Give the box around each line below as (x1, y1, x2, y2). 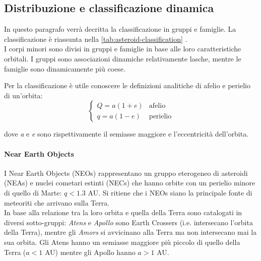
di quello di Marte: (4, 187, 62, 198)
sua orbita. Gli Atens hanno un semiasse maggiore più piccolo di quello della (4, 236, 240, 247)
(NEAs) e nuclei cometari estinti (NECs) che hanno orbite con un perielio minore (4, 177, 255, 188)
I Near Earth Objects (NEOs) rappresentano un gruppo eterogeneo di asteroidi (4, 167, 248, 178)
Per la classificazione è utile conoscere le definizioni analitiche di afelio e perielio (4, 80, 250, 91)
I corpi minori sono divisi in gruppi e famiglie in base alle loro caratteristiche (4, 43, 241, 54)
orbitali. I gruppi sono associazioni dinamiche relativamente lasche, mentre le (4, 53, 241, 63)
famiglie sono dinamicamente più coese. (4, 63, 125, 74)
